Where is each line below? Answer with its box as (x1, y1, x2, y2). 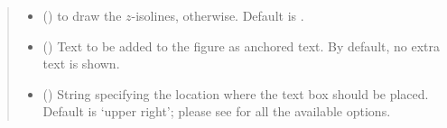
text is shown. (42, 54, 120, 73)
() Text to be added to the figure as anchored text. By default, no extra (42, 36, 441, 55)
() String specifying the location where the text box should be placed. (42, 84, 429, 103)
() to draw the (42, 6, 122, 24)
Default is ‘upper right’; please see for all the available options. (42, 102, 391, 121)
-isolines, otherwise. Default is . (131, 6, 304, 24)
